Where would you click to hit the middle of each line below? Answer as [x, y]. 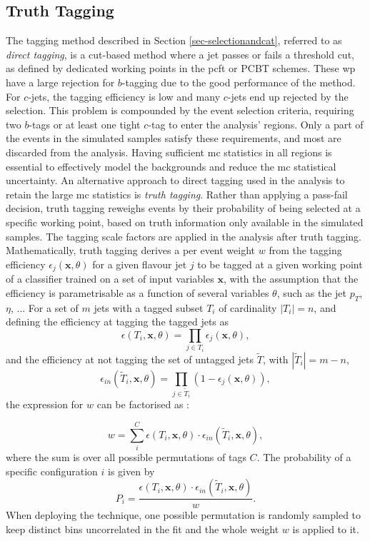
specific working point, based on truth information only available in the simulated [185, 222]
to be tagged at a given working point [280, 264]
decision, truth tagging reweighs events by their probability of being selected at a [183, 208]
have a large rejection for [60, 82]
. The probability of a [304, 456]
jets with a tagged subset [149, 307]
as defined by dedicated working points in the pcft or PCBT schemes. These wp [181, 68]
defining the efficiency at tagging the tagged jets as [117, 322]
